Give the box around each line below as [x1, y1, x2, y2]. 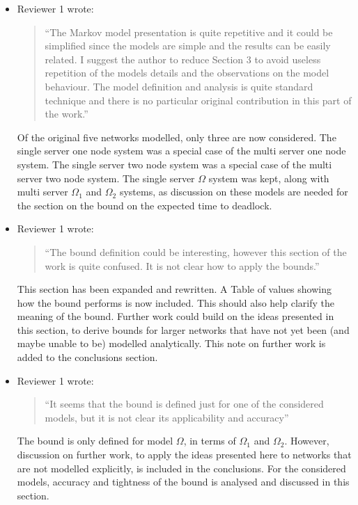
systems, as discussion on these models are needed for [119, 184, 348, 199]
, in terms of [183, 433, 236, 448]
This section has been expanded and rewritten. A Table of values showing [17, 282, 332, 296]
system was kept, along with [208, 170, 329, 185]
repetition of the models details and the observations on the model [45, 65, 329, 80]
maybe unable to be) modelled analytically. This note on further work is [17, 336, 326, 351]
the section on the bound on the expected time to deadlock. [17, 198, 272, 212]
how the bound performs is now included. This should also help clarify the [17, 295, 334, 310]
